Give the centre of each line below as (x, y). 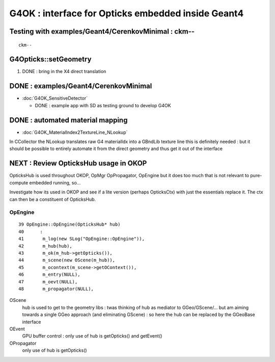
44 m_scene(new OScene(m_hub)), (67, 260)
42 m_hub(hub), (45, 246)
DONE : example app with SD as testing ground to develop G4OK (103, 105)
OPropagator (23, 343)
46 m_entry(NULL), (49, 275)
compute (19, 183)
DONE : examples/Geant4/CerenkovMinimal (81, 86)
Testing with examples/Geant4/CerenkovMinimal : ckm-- (102, 31)
